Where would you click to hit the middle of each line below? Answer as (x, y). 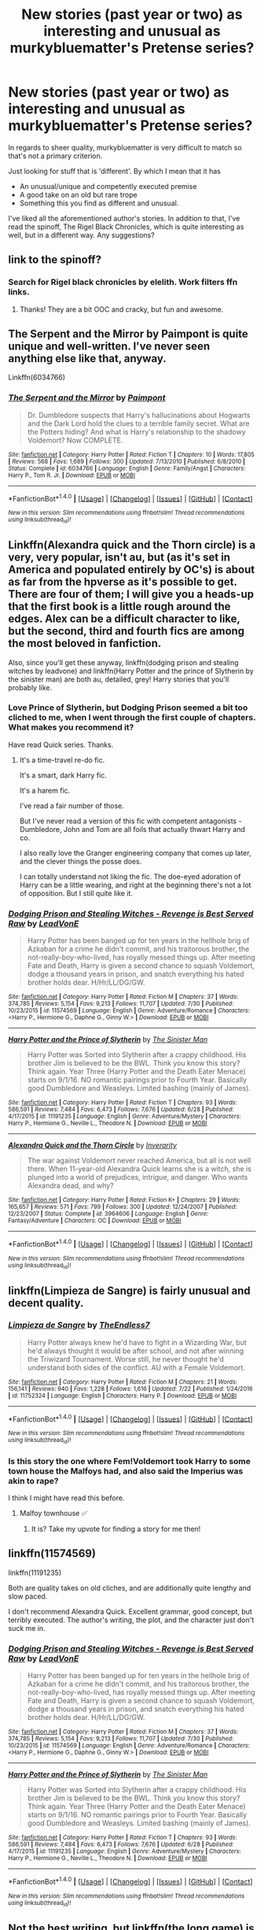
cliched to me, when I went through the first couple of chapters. (132, 718)
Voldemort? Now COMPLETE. (75, 440)
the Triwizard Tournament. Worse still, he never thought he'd (125, 1359)
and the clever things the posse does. (81, 861)
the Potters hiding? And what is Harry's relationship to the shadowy (136, 431)
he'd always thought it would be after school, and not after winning (136, 1351)
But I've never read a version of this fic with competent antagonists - (130, 821)
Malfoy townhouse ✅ (53, 1514)
